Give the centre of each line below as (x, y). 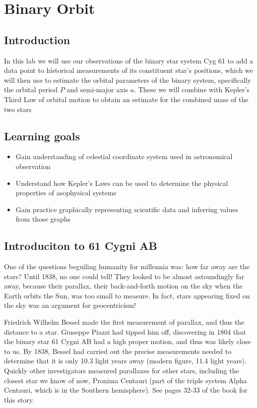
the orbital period (31, 89)
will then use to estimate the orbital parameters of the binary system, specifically (128, 80)
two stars (18, 109)
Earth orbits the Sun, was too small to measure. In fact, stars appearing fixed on (127, 295)
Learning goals (42, 136)
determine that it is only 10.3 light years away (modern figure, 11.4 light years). (125, 361)
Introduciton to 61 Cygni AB (81, 246)
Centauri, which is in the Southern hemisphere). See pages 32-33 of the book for (126, 390)
